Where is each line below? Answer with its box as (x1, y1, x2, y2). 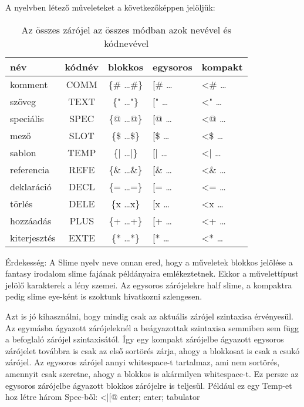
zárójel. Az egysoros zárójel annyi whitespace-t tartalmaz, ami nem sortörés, (5, 356, 280, 368)
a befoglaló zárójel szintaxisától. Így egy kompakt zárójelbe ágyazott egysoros (5, 333, 284, 345)
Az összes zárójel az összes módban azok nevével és (21, 22, 232, 36)
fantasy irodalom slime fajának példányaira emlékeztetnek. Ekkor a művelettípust (5, 267, 299, 280)
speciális (10, 111, 44, 125)
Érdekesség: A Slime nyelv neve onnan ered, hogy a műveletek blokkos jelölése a (5, 255, 293, 268)
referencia (10, 162, 50, 176)
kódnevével (104, 36, 149, 50)
